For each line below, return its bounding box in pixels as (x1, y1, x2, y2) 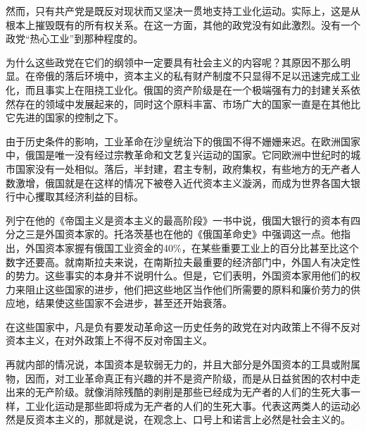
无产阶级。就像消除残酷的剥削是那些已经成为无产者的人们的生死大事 (34, 384, 351, 399)
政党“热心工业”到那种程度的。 (6, 31, 144, 46)
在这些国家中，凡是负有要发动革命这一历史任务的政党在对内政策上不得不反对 (6, 319, 360, 334)
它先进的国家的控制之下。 (6, 110, 124, 125)
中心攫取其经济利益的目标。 (15, 189, 144, 204)
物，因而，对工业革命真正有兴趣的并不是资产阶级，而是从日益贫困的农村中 (6, 370, 351, 385)
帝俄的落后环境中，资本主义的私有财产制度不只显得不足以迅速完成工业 (34, 68, 360, 83)
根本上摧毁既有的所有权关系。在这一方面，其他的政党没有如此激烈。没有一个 (6, 17, 360, 32)
